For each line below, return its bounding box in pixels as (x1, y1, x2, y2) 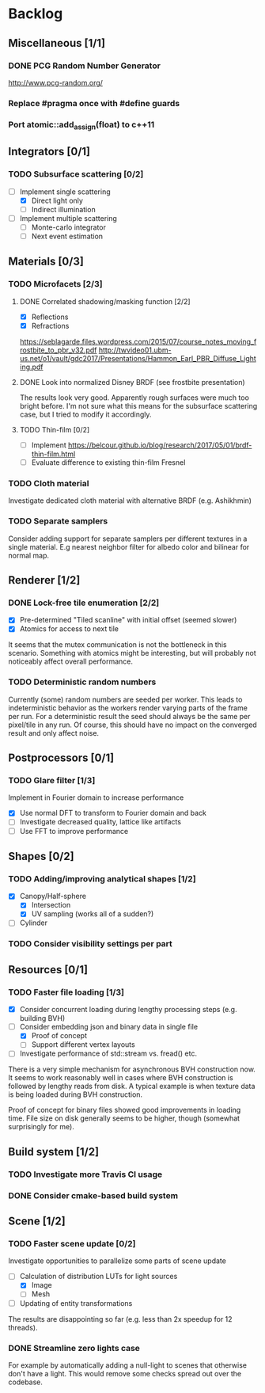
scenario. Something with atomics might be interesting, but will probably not (8, 649, 256, 658)
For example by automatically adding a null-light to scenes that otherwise (8, 1360, 248, 1370)
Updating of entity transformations (19, 1298, 133, 1307)
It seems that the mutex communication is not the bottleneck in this (8, 640, 227, 649)
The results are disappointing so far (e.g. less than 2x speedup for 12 (8, 1314, 233, 1323)
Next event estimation (31, 231, 104, 241)
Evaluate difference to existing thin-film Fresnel (31, 457, 186, 467)
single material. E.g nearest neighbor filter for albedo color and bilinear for (8, 542, 250, 551)
